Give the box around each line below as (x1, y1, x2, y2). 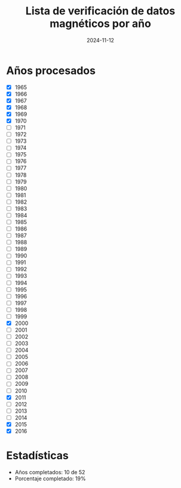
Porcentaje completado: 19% (14, 475, 86, 482)
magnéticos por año (50, 17, 151, 30)
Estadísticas (6, 449, 69, 462)
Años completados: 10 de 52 (14, 468, 85, 475)
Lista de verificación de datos (25, 4, 176, 18)
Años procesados (6, 64, 96, 77)
